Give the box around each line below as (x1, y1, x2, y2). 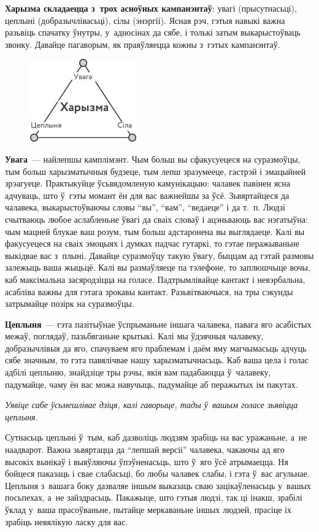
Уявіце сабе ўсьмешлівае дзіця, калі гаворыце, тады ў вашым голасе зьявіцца (5, 398, 298, 411)
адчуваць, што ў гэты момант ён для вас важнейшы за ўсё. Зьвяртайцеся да (5, 188, 290, 201)
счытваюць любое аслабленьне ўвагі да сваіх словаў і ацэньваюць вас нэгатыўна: (5, 212, 308, 225)
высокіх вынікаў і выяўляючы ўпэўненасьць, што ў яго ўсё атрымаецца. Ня (5, 455, 288, 468)
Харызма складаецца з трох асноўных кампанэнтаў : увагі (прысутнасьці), (5, 2, 297, 14)
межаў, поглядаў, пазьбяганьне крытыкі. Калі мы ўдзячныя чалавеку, (5, 330, 264, 342)
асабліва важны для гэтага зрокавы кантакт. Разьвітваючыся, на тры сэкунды (5, 285, 293, 298)
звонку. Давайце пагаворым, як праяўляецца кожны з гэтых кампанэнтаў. (5, 37, 280, 50)
